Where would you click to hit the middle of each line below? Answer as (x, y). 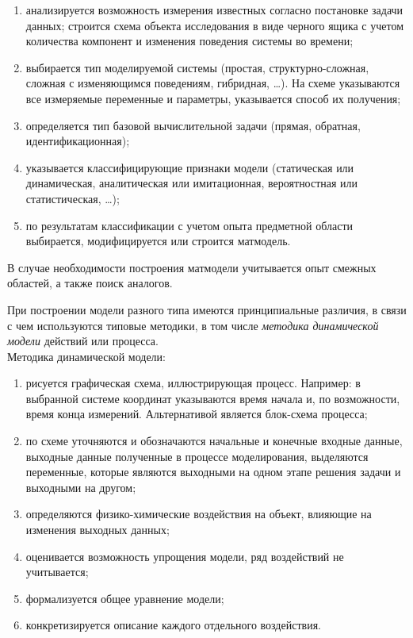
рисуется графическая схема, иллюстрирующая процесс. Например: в (193, 383)
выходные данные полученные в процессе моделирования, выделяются (197, 456)
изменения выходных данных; (98, 530)
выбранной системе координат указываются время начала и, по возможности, (213, 398)
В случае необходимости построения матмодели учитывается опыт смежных (192, 267)
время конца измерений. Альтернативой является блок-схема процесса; (197, 414)
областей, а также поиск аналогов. (90, 283)
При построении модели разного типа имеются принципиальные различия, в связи (207, 309)
